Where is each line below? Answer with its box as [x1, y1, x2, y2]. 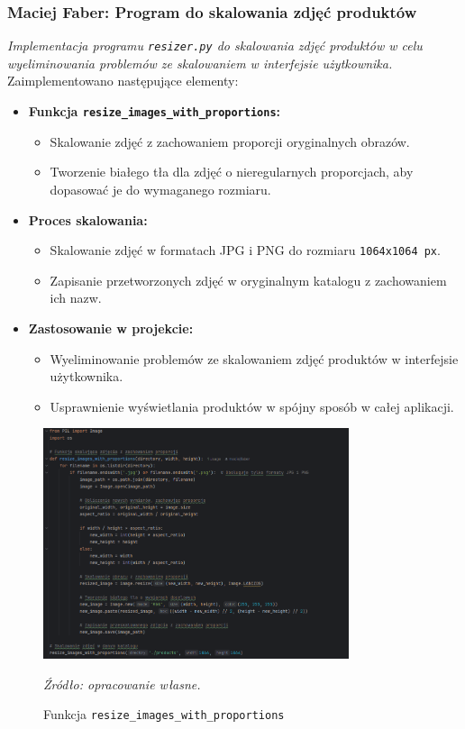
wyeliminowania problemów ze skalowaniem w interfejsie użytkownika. [7, 53, 393, 72]
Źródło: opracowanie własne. [43, 674, 201, 693]
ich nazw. [50, 288, 102, 307]
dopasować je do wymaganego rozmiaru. [50, 179, 271, 198]
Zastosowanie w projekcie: [28, 318, 194, 337]
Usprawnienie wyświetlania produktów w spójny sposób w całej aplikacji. [50, 396, 454, 415]
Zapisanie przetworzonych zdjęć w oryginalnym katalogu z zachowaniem [50, 270, 447, 289]
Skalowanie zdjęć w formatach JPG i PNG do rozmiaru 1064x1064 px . [50, 241, 441, 260]
